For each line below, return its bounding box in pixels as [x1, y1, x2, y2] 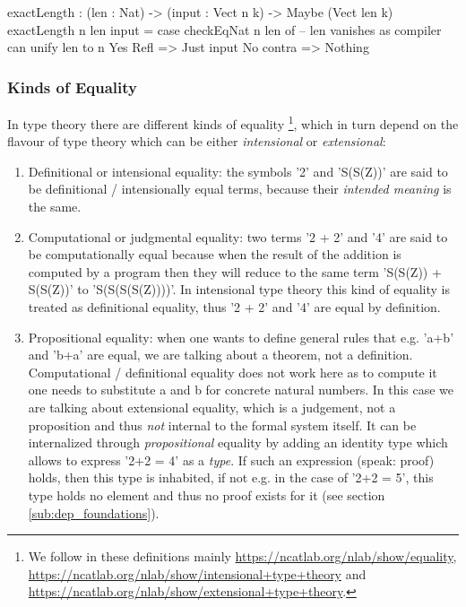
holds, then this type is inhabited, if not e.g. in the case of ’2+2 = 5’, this [28, 468, 434, 487]
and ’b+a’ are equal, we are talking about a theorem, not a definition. [28, 345, 413, 364]
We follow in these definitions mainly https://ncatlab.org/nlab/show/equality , [28, 547, 457, 566]
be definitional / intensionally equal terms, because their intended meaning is [28, 179, 452, 198]
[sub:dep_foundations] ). [28, 503, 160, 522]
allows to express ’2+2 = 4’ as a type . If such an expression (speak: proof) [28, 450, 435, 469]
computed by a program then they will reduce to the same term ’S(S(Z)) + [28, 262, 442, 281]
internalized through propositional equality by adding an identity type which [28, 433, 448, 452]
